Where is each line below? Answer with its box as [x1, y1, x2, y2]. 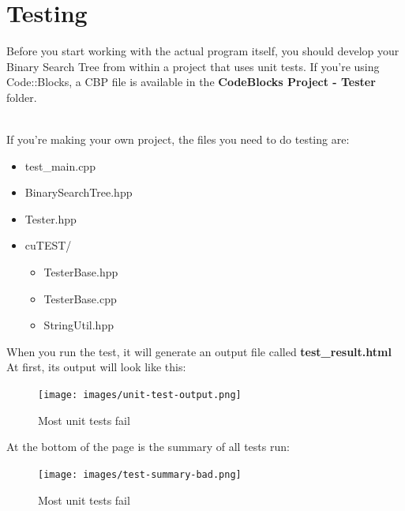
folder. [6, 88, 37, 105]
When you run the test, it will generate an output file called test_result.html [6, 343, 392, 359]
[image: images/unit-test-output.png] [38, 389, 242, 401]
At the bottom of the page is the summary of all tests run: [6, 438, 290, 455]
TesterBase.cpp [43, 290, 117, 306]
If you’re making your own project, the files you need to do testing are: [6, 131, 350, 148]
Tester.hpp [24, 210, 77, 227]
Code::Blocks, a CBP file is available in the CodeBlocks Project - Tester [6, 73, 376, 90]
